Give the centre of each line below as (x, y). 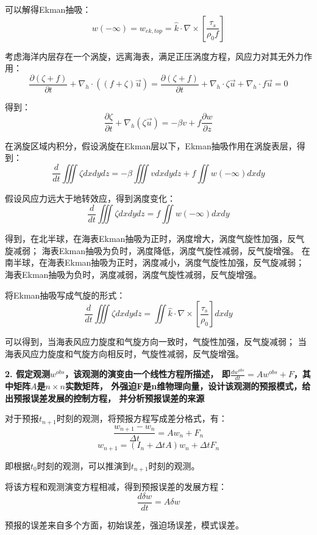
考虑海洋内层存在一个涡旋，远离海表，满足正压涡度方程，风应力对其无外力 (154, 56)
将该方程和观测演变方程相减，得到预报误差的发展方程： (116, 487)
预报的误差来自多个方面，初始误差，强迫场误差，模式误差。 (124, 524)
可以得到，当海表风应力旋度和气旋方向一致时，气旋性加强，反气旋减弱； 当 (156, 342)
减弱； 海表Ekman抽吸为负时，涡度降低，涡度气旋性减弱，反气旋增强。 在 (162, 250)
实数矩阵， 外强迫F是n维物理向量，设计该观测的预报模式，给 (188, 386)
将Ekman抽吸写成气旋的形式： (65, 295)
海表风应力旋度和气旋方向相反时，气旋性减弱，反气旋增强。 (124, 353)
